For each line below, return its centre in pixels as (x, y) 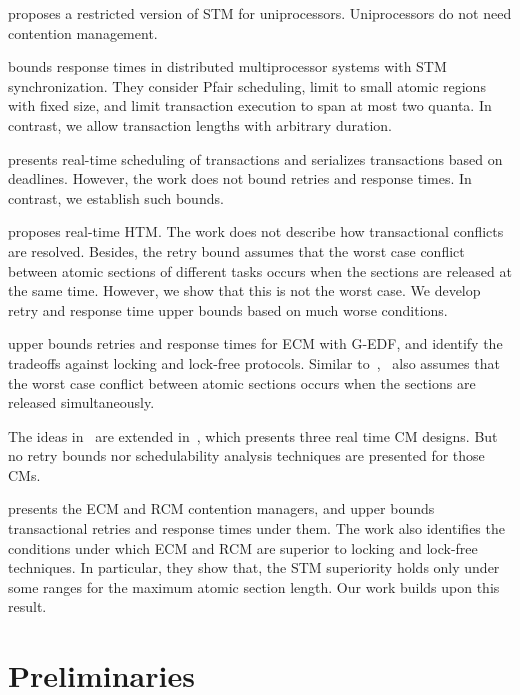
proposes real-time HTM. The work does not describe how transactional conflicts (256, 231)
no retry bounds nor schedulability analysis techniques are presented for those (246, 455)
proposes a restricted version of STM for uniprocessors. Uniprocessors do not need (260, 13)
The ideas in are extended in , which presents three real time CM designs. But (253, 435)
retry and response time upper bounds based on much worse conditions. (228, 309)
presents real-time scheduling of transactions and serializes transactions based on (255, 158)
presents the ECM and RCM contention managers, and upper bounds (221, 508)
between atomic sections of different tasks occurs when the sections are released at (260, 270)
